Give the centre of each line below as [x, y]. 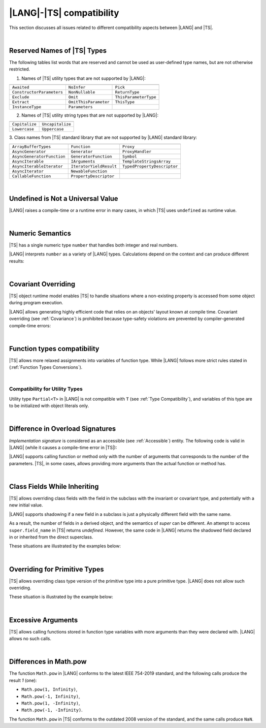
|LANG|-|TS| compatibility [64, 13]
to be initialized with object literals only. [49, 406]
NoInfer [77, 87]
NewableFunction [89, 171]
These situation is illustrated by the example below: [61, 597]
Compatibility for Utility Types [46, 389]
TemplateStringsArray [147, 161]
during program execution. [36, 303]
